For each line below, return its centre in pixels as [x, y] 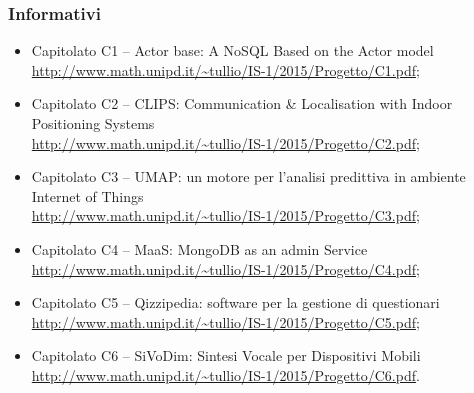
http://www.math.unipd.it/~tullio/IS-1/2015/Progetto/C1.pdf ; [225, 69]
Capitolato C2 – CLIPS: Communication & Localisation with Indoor [242, 103]
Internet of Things [87, 195]
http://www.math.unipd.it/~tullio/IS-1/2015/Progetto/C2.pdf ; [225, 142]
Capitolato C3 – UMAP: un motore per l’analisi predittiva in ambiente [248, 176]
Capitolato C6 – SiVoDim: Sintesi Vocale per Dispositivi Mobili [226, 355]
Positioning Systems [93, 123]
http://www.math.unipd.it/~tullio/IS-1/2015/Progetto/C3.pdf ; [225, 215]
